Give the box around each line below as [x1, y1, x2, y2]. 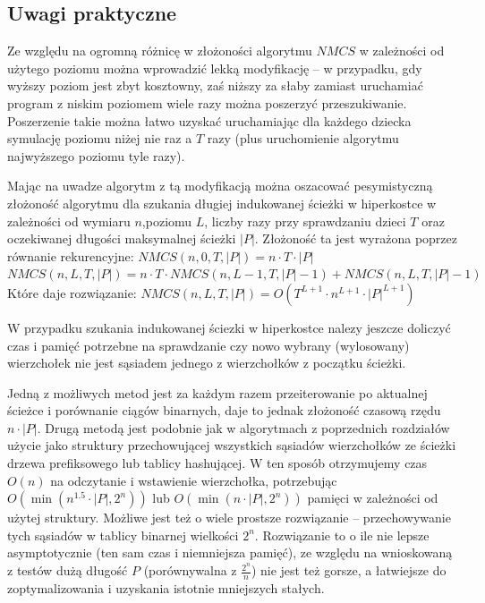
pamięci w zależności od [307, 488, 438, 507]
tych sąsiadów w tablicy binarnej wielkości [7, 525, 239, 544]
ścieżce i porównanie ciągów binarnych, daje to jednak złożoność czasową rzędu [7, 401, 441, 420]
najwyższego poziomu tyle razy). [7, 146, 185, 165]
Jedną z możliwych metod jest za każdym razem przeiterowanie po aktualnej [7, 383, 428, 402]
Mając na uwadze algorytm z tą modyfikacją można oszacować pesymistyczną [7, 176, 433, 195]
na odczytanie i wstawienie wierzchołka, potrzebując [50, 471, 337, 489]
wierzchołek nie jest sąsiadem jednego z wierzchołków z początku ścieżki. [7, 353, 406, 372]
